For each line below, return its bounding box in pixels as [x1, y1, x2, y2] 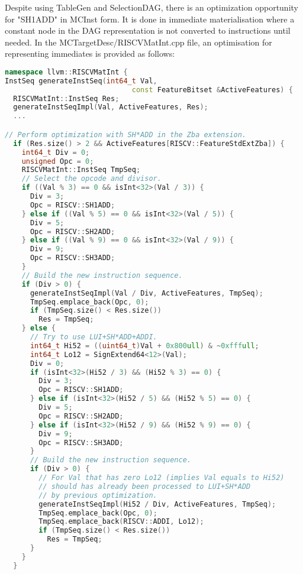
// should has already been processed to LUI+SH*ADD [38, 482, 251, 491]
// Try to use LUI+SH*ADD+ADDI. [30, 333, 157, 341]
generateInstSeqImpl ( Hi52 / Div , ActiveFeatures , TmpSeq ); [38, 500, 276, 508]
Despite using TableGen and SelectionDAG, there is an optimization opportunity [5, 1, 298, 13]
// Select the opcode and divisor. [21, 174, 162, 183]
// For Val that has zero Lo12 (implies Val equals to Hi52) [38, 474, 285, 482]
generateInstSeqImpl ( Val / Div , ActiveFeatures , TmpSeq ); [30, 288, 263, 297]
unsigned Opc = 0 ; [21, 157, 94, 166]
